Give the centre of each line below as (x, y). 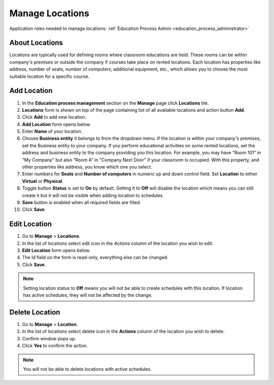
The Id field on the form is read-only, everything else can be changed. (95, 258)
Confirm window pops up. (49, 338)
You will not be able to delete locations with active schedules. (87, 369)
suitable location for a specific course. (49, 76)
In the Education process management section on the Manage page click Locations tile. (115, 103)
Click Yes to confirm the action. (55, 346)
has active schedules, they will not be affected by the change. (88, 295)
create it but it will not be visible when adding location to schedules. (93, 195)
